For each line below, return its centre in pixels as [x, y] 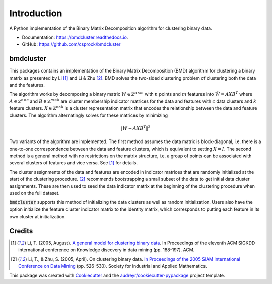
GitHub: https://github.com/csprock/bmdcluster [71, 44]
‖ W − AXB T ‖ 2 [135, 128]
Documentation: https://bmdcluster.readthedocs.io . [75, 37]
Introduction [36, 13]
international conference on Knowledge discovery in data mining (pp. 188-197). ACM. [107, 250]
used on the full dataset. [35, 193]
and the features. [27, 85]
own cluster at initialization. [38, 217]
